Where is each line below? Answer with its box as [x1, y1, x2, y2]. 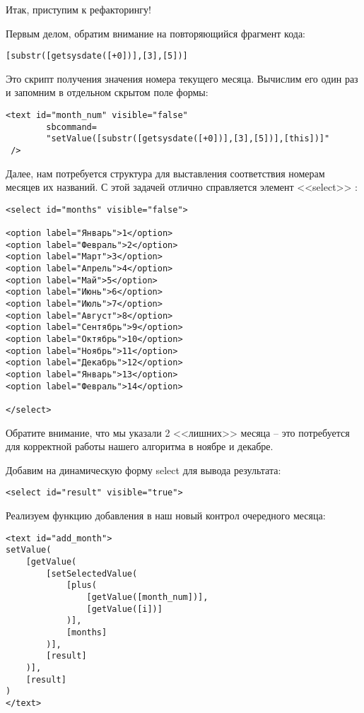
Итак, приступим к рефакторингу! [6, 2, 151, 16]
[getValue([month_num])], [86, 591, 209, 602]
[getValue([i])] [86, 603, 163, 614]
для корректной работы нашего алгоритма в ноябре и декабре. [6, 439, 274, 454]
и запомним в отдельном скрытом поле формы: [6, 85, 209, 100]
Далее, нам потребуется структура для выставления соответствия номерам [6, 165, 325, 180]
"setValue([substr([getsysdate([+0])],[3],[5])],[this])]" [46, 134, 330, 144]
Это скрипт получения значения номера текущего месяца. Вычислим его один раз [6, 71, 358, 86]
